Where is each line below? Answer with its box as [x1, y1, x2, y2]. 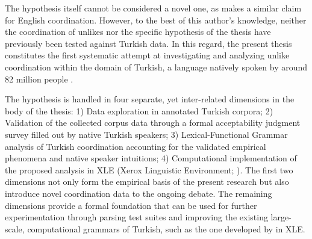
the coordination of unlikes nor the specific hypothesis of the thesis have [5, 25, 271, 38]
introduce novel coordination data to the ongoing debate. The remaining [5, 187, 272, 199]
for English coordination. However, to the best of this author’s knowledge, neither [5, 13, 307, 26]
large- [270, 211, 292, 223]
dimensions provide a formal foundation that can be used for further [5, 199, 257, 211]
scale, [5, 222, 25, 235]
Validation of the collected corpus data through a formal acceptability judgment [5, 116, 301, 129]
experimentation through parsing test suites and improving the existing [5, 211, 268, 223]
